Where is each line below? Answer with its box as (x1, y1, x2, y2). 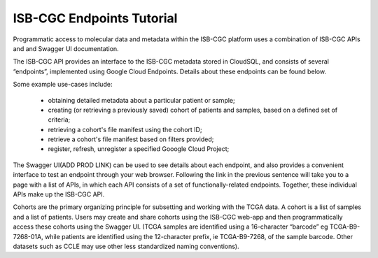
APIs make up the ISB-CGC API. (13, 190, 105, 199)
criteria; (48, 115, 71, 124)
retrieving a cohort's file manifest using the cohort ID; (48, 125, 202, 134)
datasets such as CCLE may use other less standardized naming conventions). (13, 242, 239, 250)
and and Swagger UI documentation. (13, 44, 119, 52)
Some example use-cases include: (13, 80, 113, 89)
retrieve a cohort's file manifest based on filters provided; (48, 135, 214, 143)
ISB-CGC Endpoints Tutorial (13, 10, 178, 26)
